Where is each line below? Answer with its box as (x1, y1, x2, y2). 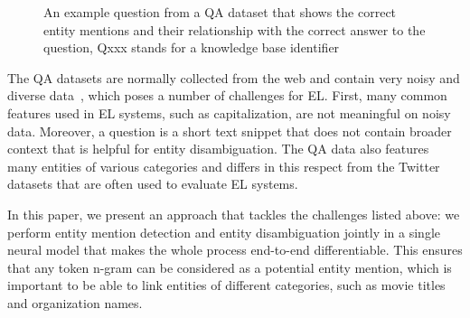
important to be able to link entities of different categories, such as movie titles (7, 276, 446, 295)
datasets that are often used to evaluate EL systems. (7, 174, 298, 193)
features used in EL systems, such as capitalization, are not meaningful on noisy (7, 103, 451, 122)
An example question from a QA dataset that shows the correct (43, 3, 397, 21)
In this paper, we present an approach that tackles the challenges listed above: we (7, 204, 460, 223)
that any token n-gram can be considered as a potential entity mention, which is (7, 257, 452, 276)
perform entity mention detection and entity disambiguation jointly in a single (7, 222, 440, 241)
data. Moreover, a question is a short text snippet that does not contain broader (7, 121, 452, 140)
